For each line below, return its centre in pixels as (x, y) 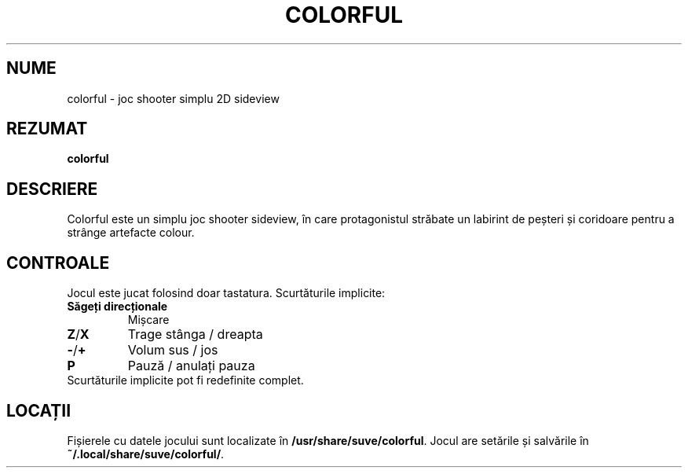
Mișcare (148, 320)
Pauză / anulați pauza (191, 366)
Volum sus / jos (173, 350)
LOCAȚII (39, 410)
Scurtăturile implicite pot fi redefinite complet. (185, 380)
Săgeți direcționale (117, 307)
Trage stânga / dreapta (195, 334)
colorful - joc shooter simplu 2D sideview (173, 98)
